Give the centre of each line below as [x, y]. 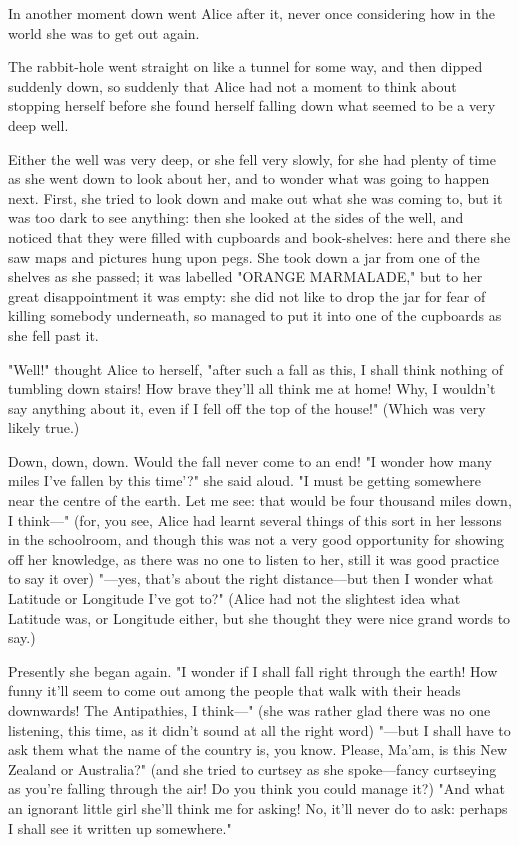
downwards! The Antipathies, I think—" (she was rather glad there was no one [249, 710]
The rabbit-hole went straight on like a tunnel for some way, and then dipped [245, 66]
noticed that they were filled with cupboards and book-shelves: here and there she [259, 236]
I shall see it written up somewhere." [120, 827]
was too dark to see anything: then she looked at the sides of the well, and [236, 217]
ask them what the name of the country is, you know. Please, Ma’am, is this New [258, 749]
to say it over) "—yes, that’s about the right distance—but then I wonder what [251, 578]
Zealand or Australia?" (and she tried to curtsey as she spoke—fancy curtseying [252, 768]
